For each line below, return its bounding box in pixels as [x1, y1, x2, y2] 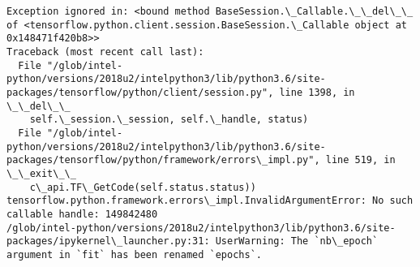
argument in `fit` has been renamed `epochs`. [6, 248, 262, 261]
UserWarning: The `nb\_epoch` [215, 235, 379, 248]
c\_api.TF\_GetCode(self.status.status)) [29, 181, 256, 193]
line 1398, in [279, 86, 355, 98]
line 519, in [325, 154, 396, 166]
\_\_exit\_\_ [6, 167, 76, 179]
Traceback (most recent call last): [6, 45, 204, 58]
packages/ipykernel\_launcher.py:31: [6, 235, 210, 248]
